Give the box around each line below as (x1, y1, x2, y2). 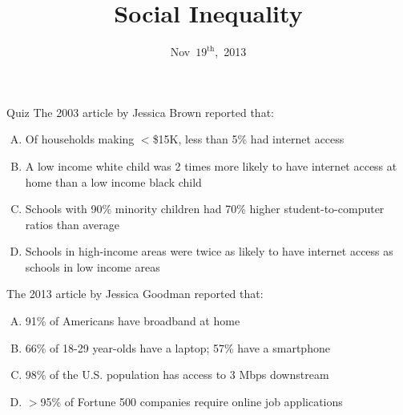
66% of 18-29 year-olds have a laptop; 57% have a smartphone (25, 339, 330, 356)
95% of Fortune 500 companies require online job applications (40, 393, 343, 409)
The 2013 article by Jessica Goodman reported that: (6, 285, 264, 302)
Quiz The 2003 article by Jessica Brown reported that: (6, 103, 274, 120)
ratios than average (25, 216, 120, 232)
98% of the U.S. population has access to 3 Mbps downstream (25, 366, 329, 383)
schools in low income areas (25, 258, 160, 275)
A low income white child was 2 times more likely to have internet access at (25, 157, 397, 174)
